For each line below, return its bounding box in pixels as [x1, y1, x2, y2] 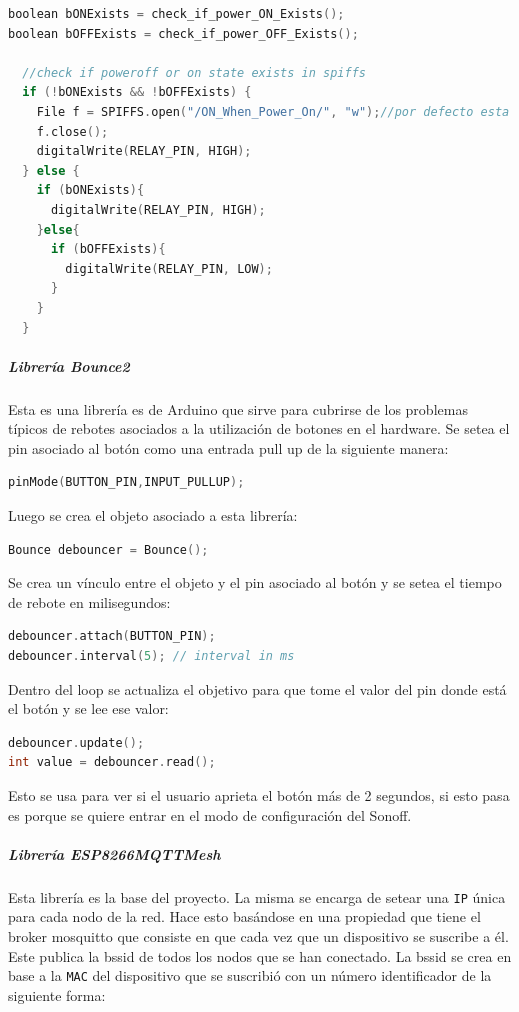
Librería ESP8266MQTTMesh [8, 843, 221, 864]
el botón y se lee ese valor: [8, 698, 169, 719]
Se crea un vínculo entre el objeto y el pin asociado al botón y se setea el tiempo [8, 572, 502, 593]
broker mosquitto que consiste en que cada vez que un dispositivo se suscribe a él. [8, 925, 509, 946]
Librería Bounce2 [8, 355, 130, 376]
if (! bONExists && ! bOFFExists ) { [22, 85, 252, 100]
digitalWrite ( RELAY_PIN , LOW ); [65, 261, 273, 276]
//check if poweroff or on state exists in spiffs [22, 65, 366, 80]
